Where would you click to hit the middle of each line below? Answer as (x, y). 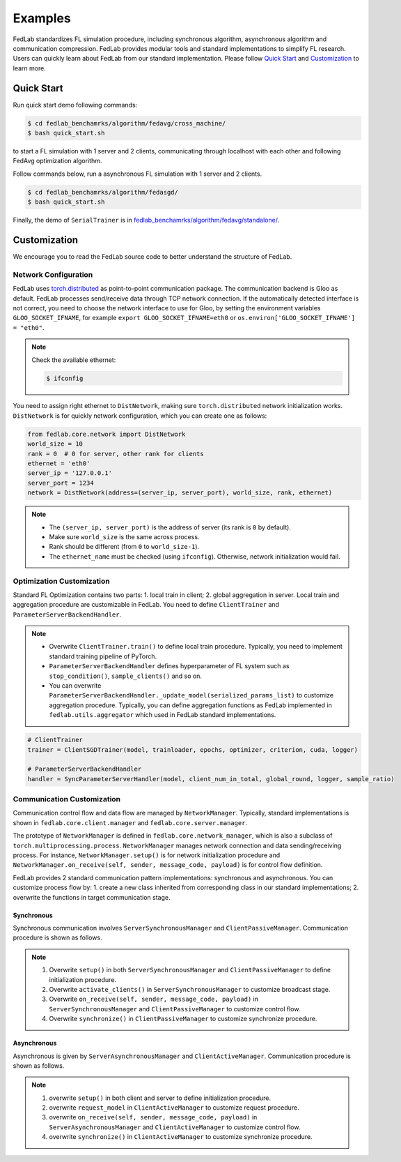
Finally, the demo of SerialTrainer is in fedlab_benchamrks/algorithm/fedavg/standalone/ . (146, 220)
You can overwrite (75, 686)
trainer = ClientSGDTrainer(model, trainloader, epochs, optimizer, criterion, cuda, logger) (193, 749)
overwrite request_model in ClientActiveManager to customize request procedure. (174, 1108)
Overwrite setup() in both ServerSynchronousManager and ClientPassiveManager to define (190, 970)
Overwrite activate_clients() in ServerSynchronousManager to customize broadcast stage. (190, 989)
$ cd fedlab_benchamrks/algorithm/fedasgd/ (103, 192)
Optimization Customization (62, 581)
